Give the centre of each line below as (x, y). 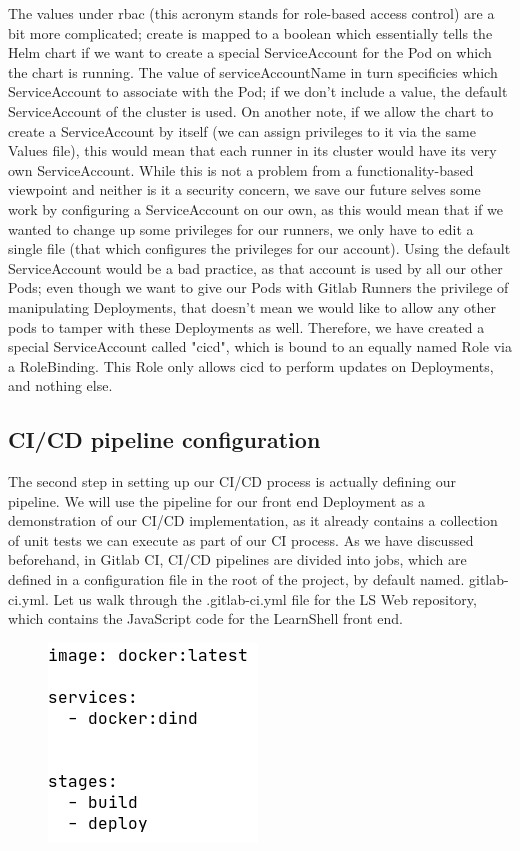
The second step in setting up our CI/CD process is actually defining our (232, 481)
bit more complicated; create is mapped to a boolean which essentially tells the (250, 32)
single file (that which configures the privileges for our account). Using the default (259, 248)
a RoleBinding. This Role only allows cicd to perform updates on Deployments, (251, 365)
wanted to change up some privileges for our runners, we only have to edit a (241, 228)
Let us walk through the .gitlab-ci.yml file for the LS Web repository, (265, 598)
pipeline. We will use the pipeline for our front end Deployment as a (216, 500)
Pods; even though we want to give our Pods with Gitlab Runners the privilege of (258, 287)
